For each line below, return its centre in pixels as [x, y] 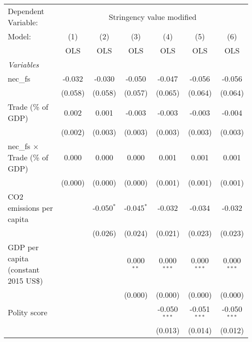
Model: [20, 36]
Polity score [28, 312]
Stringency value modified [153, 17]
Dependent [26, 11]
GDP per [23, 247]
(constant [24, 269]
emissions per [31, 208]
